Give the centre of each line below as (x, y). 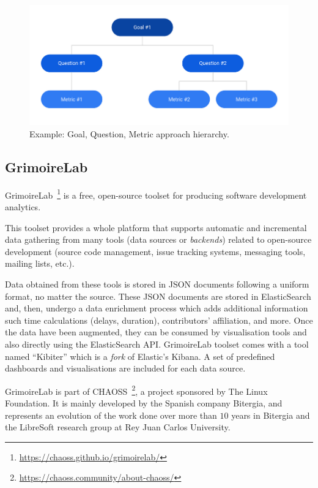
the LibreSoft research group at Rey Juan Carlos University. (118, 427)
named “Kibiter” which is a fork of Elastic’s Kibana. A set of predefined (140, 356)
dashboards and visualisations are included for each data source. (125, 368)
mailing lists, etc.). (40, 263)
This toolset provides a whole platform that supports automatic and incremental (156, 227)
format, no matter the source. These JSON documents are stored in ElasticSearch (158, 296)
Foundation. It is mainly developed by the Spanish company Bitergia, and (144, 402)
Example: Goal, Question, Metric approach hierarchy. (129, 133)
